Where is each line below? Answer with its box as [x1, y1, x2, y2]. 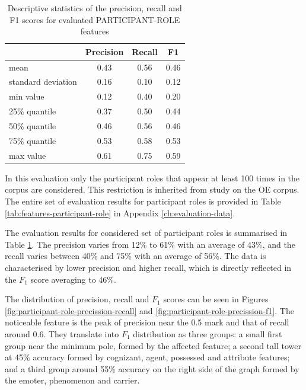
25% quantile [9, 105, 56, 117]
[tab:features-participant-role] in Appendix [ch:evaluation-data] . [5, 206, 235, 219]
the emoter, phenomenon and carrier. [5, 374, 140, 386]
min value [9, 90, 44, 103]
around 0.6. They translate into [5, 327, 119, 340]
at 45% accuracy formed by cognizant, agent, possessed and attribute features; [5, 351, 290, 363]
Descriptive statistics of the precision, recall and [7, 2, 182, 14]
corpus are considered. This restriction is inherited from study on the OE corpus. [5, 183, 299, 196]
